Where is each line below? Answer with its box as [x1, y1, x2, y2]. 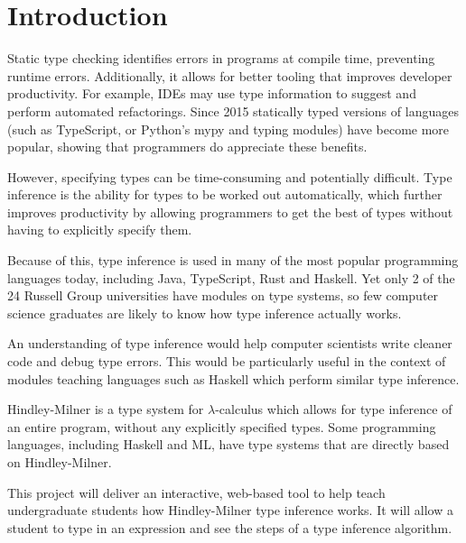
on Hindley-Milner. [7, 453, 112, 471]
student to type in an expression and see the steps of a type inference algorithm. [7, 518, 452, 537]
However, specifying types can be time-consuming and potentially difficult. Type [7, 167, 452, 186]
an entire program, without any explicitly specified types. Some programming [7, 417, 436, 436]
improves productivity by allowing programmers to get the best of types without [7, 202, 453, 221]
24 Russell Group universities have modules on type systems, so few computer [7, 286, 439, 305]
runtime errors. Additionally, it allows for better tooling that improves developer [7, 66, 452, 85]
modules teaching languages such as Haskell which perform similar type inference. [7, 369, 460, 388]
